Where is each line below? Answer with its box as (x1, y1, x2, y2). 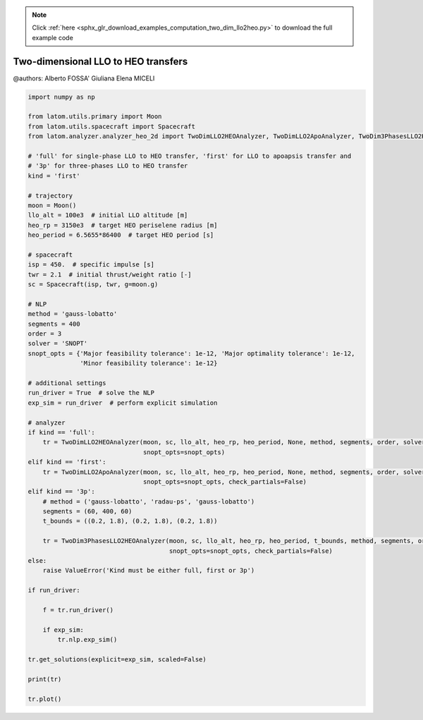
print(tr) (27, 675, 62, 683)
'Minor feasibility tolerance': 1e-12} (80, 360, 218, 367)
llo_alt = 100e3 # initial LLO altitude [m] (27, 212, 188, 219)
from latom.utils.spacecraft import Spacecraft (27, 122, 195, 130)
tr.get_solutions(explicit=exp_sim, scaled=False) (27, 655, 207, 663)
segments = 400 (27, 319, 80, 328)
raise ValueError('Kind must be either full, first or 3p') (42, 566, 255, 575)
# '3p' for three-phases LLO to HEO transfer (27, 162, 188, 170)
